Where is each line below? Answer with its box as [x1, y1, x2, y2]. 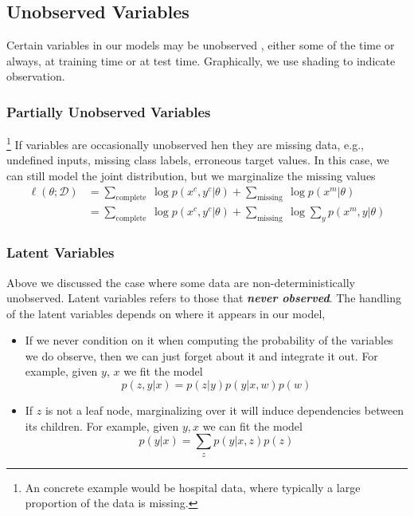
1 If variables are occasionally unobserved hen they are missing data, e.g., [6, 134, 364, 152]
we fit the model [123, 363, 203, 380]
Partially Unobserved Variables [6, 101, 211, 121]
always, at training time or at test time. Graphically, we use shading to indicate [6, 52, 396, 69]
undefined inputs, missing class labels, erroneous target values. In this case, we [6, 152, 389, 168]
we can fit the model [202, 417, 303, 434]
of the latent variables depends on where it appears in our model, [6, 305, 326, 321]
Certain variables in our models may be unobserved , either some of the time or [6, 37, 395, 53]
